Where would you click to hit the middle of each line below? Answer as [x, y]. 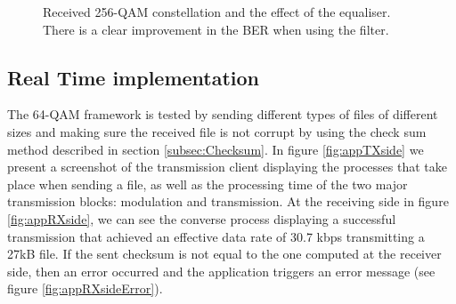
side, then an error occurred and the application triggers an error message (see [221, 271]
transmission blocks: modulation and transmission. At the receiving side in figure [228, 201]
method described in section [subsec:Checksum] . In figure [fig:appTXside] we [216, 149]
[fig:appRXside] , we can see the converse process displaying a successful [202, 218]
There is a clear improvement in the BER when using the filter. [216, 29]
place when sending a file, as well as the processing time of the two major [208, 184]
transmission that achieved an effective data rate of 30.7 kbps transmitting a [216, 236]
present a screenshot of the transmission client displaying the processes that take [227, 167]
